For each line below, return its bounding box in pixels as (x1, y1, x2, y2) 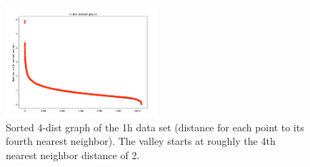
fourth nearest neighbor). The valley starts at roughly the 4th (6, 133, 276, 148)
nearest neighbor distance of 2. (6, 147, 140, 162)
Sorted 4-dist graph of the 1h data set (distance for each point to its (6, 119, 304, 134)
